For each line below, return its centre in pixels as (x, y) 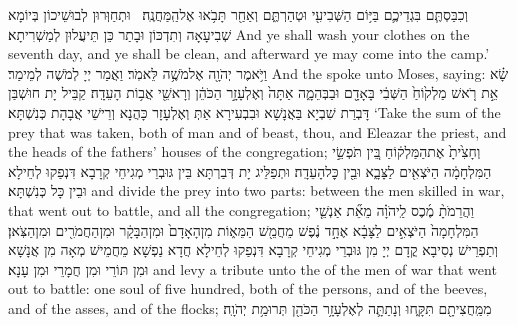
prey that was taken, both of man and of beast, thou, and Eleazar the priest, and (257, 131)
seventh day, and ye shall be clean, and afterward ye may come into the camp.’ (249, 53)
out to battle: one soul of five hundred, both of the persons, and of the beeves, (248, 288)
